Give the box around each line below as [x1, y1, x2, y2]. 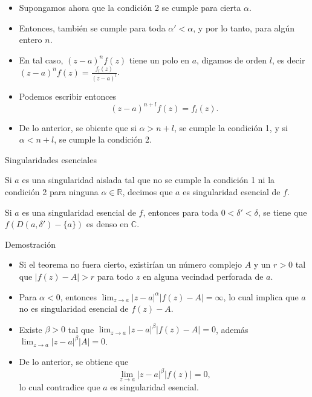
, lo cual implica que [223, 290, 299, 303]
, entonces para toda [143, 205, 219, 218]
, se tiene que [258, 205, 307, 218]
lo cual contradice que [19, 381, 100, 393]
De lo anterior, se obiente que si [19, 121, 137, 134]
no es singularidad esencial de [19, 302, 129, 315]
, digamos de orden [197, 53, 267, 66]
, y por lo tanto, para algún [193, 21, 295, 34]
